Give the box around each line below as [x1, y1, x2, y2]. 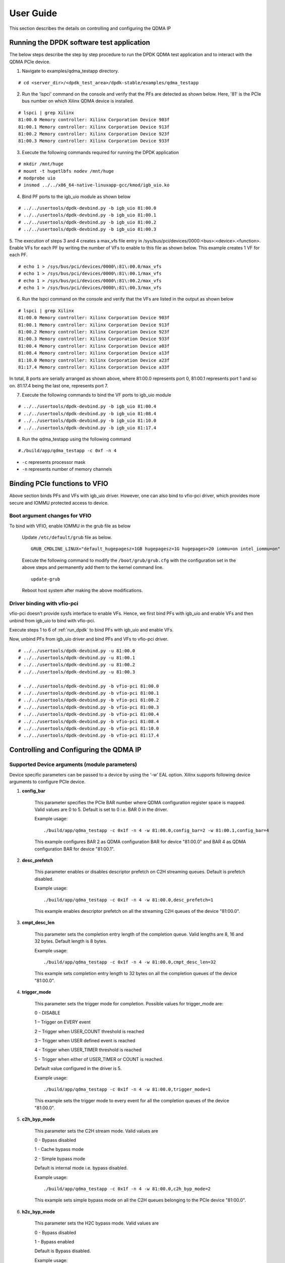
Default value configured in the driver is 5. [34, 1065, 122, 1072]
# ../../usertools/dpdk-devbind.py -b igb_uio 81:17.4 [18, 425, 157, 430]
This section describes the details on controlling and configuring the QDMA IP [9, 25, 171, 31]
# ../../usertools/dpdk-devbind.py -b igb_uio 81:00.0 [18, 205, 157, 211]
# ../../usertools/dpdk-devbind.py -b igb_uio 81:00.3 [18, 226, 157, 232]
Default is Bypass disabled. [34, 1248, 91, 1254]
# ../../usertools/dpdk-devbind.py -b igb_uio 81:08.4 [18, 411, 157, 416]
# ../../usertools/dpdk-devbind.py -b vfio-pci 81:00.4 [18, 711, 159, 717]
